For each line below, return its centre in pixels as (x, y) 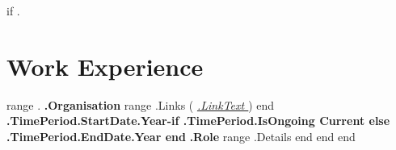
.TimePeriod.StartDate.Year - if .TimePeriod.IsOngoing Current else (198, 121)
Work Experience (105, 66)
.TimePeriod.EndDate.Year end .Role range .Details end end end (181, 136)
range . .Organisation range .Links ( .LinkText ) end (141, 104)
